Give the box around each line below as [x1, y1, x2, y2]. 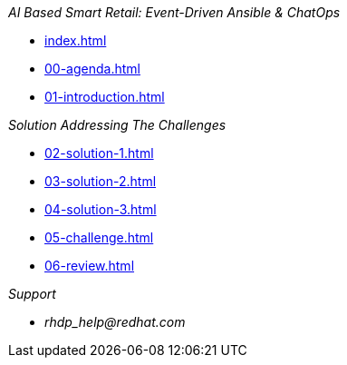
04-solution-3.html [44, 202, 157, 217]
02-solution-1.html [44, 145, 154, 161]
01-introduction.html [44, 89, 165, 104]
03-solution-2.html [44, 173, 157, 189]
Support [8, 286, 56, 301]
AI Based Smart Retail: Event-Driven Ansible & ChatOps [8, 5, 341, 20]
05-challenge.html [44, 230, 154, 245]
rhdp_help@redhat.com [44, 314, 186, 330]
